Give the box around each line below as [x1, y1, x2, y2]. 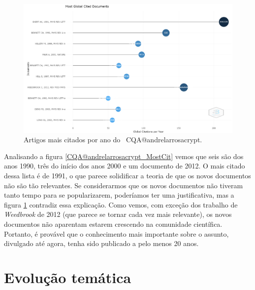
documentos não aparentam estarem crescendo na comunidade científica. [4, 219, 223, 229]
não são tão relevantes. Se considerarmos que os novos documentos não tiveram [4, 180, 243, 190]
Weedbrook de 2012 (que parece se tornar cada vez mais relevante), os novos [4, 209, 232, 219]
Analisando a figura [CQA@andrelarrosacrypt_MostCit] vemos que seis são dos [4, 151, 244, 161]
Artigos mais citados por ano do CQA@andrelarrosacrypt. [24, 134, 202, 145]
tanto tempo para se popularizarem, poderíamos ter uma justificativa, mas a [4, 190, 234, 200]
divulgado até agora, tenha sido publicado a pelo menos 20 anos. [4, 238, 199, 249]
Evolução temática [4, 267, 131, 287]
